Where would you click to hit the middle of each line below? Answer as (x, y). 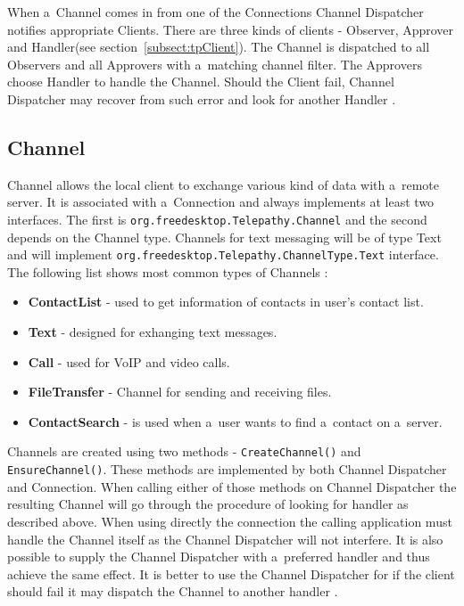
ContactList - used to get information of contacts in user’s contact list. (226, 302)
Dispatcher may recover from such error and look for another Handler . (202, 98)
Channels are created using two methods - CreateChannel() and (184, 451)
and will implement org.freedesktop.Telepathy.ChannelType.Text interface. (223, 254)
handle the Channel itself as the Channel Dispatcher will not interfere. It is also (225, 539)
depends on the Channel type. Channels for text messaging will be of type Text (224, 237)
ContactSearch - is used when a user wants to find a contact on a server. (235, 421)
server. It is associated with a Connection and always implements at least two (221, 202)
